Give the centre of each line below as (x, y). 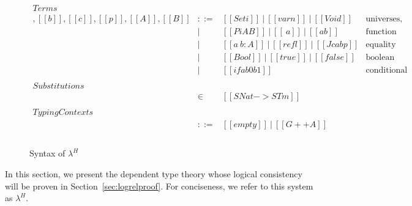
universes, (384, 19)
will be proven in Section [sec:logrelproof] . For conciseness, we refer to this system (159, 186)
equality (381, 45)
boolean (380, 58)
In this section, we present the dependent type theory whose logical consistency (154, 174)
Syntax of (47, 153)
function (381, 32)
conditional (387, 71)
